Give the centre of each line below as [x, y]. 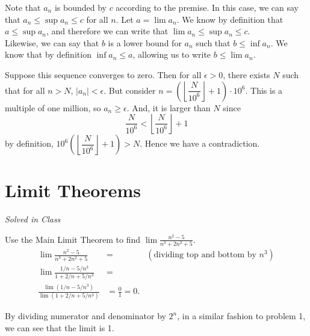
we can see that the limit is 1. [60, 328]
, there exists [246, 74]
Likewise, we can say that [52, 42]
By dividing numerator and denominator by [85, 316]
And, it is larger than [171, 107]
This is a [267, 90]
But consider [132, 90]
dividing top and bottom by [205, 255]
